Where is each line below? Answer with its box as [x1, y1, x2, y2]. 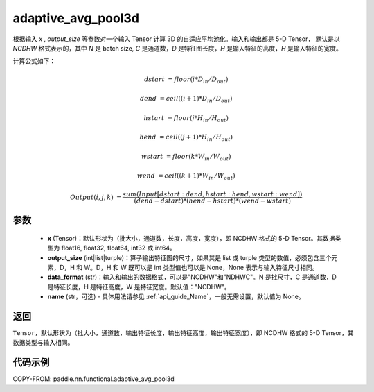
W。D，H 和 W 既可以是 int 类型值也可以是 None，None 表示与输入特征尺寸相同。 [84, 263, 319, 271]
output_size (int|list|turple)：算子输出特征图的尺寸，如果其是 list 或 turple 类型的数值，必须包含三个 [47, 253, 332, 262]
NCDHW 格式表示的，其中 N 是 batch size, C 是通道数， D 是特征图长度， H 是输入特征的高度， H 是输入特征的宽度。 [12, 44, 342, 52]
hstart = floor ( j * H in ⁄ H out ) [143, 114, 229, 123]
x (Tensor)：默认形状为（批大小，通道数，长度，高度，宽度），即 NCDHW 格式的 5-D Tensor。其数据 [47, 234, 335, 242]
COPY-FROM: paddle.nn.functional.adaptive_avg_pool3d [12, 375, 175, 383]
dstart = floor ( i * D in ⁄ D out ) [144, 75, 229, 85]
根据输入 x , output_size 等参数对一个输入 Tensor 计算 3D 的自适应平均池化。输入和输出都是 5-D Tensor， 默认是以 [12, 35, 340, 43]
